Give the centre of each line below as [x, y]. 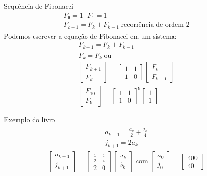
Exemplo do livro [30, 120]
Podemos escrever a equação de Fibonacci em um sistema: [90, 35]
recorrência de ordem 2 [155, 25]
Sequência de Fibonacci [39, 6]
